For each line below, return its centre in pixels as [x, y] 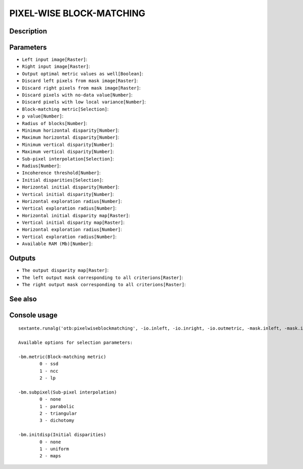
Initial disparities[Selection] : [63, 180]
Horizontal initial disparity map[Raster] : [76, 215]
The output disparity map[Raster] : [65, 270]
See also [23, 299]
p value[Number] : [43, 116]
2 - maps [50, 456]
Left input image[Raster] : [55, 60]
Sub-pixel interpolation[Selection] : [68, 159]
